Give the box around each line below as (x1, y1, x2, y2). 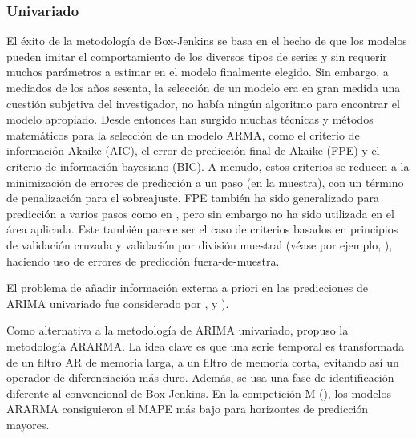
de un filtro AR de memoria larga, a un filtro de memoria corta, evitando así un (6, 353, 399, 370)
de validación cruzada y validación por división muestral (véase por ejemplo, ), (6, 236, 393, 253)
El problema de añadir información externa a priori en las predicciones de (6, 279, 368, 296)
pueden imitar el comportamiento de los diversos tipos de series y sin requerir (6, 47, 387, 64)
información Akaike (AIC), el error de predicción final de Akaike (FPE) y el (6, 142, 380, 159)
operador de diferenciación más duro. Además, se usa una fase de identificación (6, 369, 394, 386)
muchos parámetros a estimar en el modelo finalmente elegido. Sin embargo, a (6, 63, 389, 80)
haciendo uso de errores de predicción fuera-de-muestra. (6, 252, 280, 269)
